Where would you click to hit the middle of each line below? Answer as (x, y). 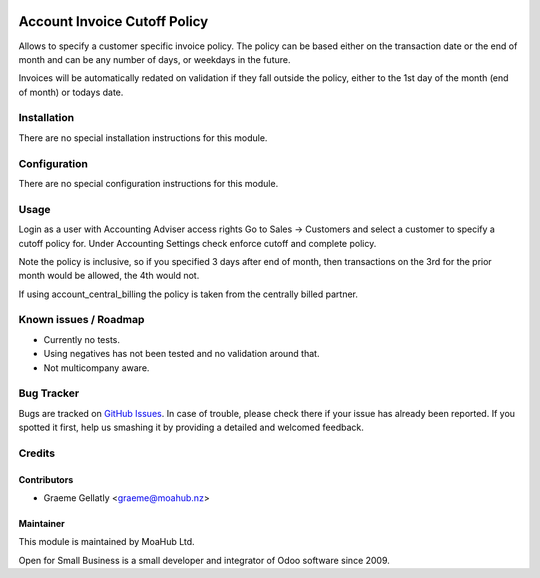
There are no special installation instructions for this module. (143, 137)
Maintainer (41, 524)
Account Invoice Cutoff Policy (113, 21)
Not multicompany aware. (96, 367)
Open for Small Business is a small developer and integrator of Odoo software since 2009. (204, 560)
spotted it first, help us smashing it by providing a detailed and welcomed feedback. (191, 427)
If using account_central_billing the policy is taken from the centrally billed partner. (188, 294)
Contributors (46, 479)
